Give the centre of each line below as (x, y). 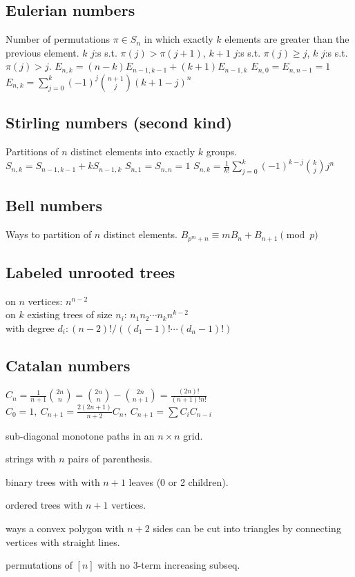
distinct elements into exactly (133, 151)
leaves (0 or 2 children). (179, 481)
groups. (222, 151)
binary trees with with (53, 481)
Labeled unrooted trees (90, 272)
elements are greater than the (287, 39)
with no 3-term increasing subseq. (169, 565)
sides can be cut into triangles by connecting (247, 528)
